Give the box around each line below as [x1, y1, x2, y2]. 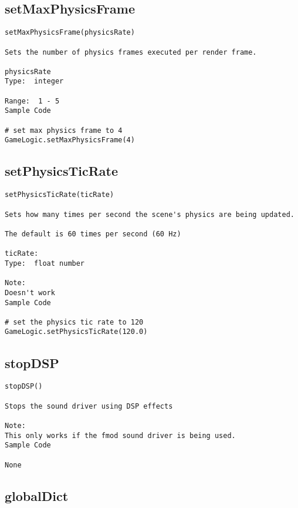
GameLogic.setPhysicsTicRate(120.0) [5, 327, 148, 336]
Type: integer [5, 77, 64, 86]
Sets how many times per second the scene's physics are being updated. [5, 210, 294, 219]
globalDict [5, 486, 69, 504]
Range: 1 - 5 [5, 96, 60, 105]
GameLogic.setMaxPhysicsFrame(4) [5, 136, 135, 145]
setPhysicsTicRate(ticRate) [5, 190, 114, 199]
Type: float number [5, 259, 85, 268]
